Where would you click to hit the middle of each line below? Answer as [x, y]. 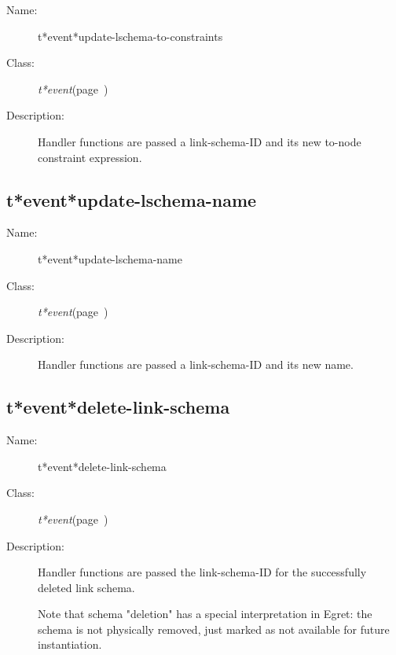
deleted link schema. [86, 587]
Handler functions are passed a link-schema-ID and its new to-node [200, 141]
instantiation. [70, 644]
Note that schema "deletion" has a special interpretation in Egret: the [205, 614]
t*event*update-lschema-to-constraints [130, 36]
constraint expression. [90, 157]
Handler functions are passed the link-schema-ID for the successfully [202, 572]
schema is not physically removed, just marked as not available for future [214, 629]
